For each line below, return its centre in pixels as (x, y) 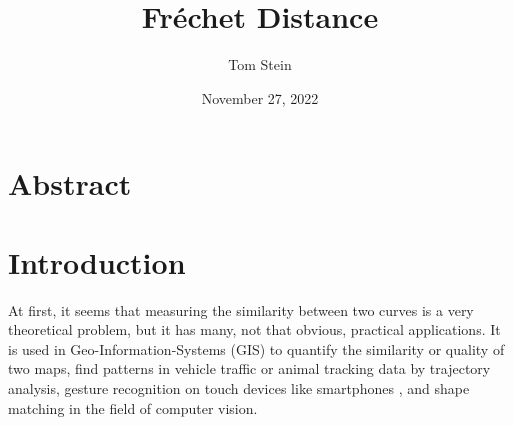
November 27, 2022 (260, 97)
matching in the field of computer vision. (133, 407)
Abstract (70, 183)
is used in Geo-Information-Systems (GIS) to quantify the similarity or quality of (256, 348)
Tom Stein (260, 64)
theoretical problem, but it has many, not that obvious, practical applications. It (254, 329)
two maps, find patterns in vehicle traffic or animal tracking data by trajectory (249, 368)
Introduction (97, 261)
